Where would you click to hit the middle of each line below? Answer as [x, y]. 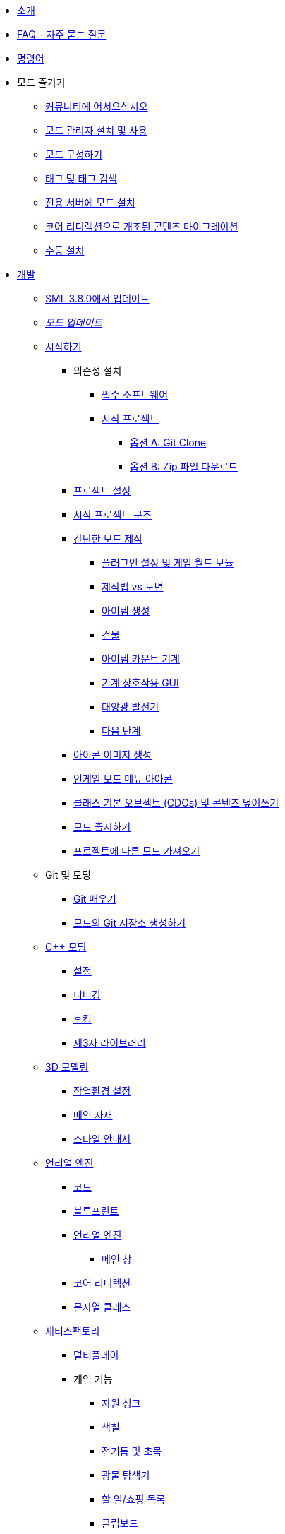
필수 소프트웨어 [135, 394]
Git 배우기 [95, 899]
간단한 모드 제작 [108, 539]
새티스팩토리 [73, 1331]
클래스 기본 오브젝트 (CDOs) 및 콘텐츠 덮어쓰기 [176, 803]
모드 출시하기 [102, 827]
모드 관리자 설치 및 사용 [96, 130]
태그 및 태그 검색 [81, 178]
